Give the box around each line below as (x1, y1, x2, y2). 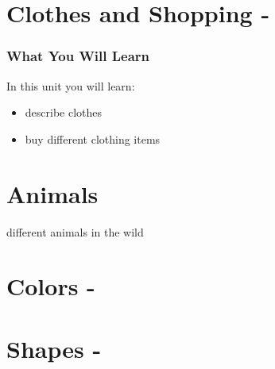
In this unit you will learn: (6, 77, 135, 94)
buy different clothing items (25, 130, 161, 147)
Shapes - (6, 332, 102, 364)
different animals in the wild (6, 223, 144, 240)
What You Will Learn (6, 46, 150, 66)
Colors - (6, 270, 95, 302)
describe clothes (25, 104, 103, 121)
